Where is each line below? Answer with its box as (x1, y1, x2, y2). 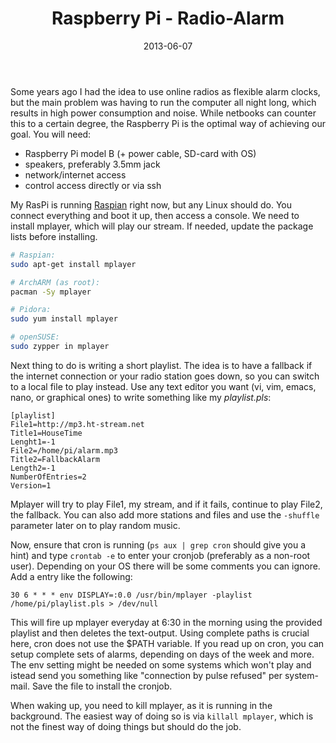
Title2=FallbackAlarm (10, 454, 101, 464)
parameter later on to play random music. (10, 519, 181, 531)
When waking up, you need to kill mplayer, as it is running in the (10, 699, 273, 711)
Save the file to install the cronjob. (31, 680, 173, 692)
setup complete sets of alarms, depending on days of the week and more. (10, 648, 315, 660)
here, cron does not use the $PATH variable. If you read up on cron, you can (10, 637, 325, 649)
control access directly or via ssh (24, 179, 162, 191)
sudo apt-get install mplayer (10, 259, 137, 269)
